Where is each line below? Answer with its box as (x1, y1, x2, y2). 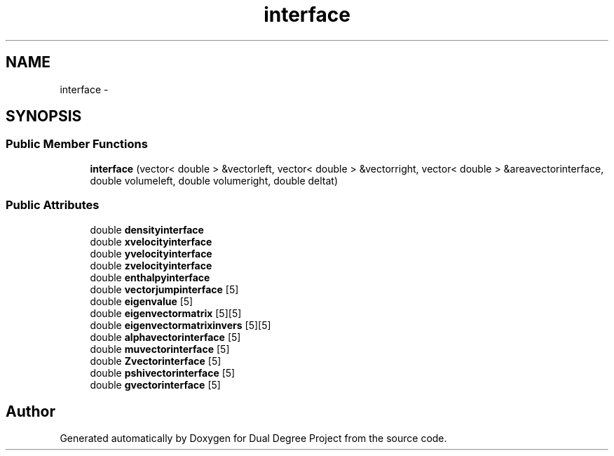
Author (6, 402, 55, 420)
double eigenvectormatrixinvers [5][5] (90, 318, 271, 331)
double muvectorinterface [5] (90, 342, 230, 355)
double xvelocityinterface (90, 235, 212, 248)
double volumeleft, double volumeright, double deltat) (90, 174, 339, 187)
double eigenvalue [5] (90, 295, 193, 307)
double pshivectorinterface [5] (90, 366, 236, 379)
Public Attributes (6, 198, 100, 213)
